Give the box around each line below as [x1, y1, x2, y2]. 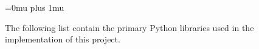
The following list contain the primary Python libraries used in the [5, 21, 254, 33]
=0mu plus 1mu [5, 1, 64, 13]
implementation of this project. [5, 33, 120, 45]
